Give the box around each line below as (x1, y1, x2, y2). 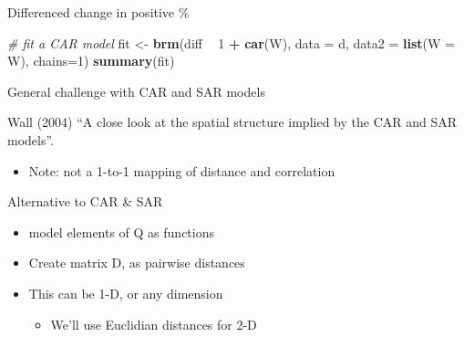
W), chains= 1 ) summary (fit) (7, 51, 175, 70)
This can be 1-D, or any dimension (28, 283, 223, 302)
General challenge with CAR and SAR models (7, 81, 265, 100)
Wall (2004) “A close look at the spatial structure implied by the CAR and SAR (7, 112, 458, 132)
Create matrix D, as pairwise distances (28, 253, 245, 272)
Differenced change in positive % (7, 3, 190, 21)
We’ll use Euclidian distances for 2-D (50, 314, 257, 333)
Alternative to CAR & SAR (7, 192, 163, 211)
